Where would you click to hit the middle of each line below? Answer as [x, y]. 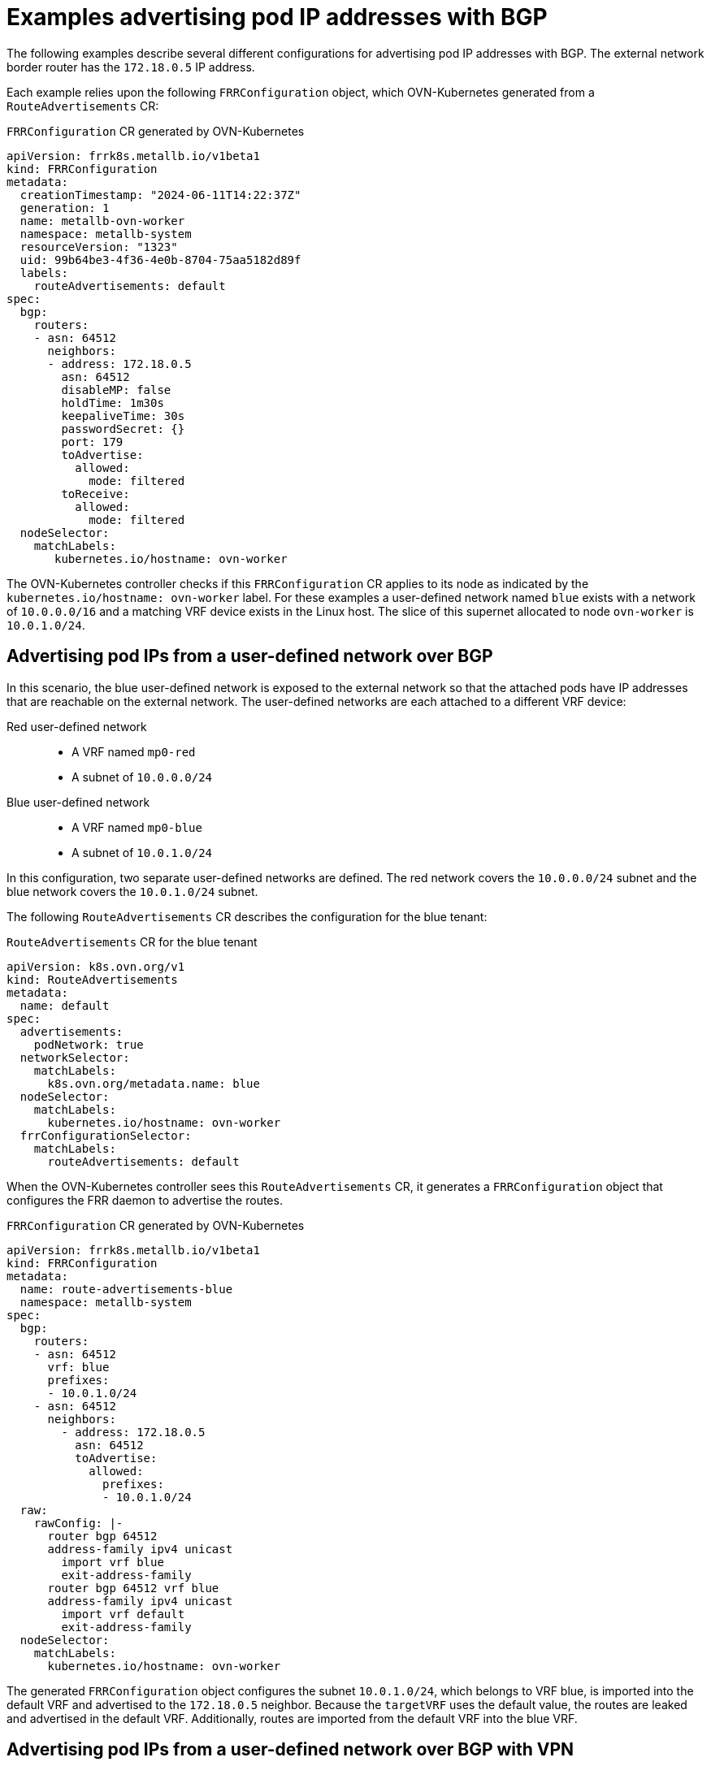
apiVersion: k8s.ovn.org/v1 [96, 966]
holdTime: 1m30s [113, 403]
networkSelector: [75, 1057]
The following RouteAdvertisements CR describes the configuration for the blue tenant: [247, 916]
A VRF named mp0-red [134, 751]
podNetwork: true [89, 1044]
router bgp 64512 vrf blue [133, 1588]
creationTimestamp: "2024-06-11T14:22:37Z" [160, 195]
